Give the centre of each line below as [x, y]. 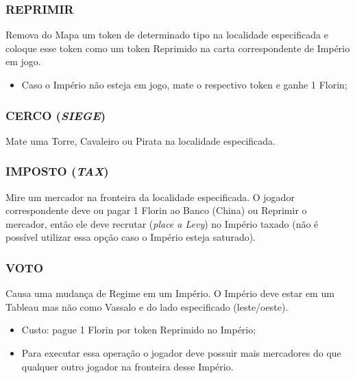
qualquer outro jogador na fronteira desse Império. [127, 366]
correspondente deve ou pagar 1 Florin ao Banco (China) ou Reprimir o [156, 210]
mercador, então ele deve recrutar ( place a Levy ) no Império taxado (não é [162, 223]
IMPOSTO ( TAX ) [57, 171]
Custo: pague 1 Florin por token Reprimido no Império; [139, 330]
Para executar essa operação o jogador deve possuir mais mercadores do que [181, 353]
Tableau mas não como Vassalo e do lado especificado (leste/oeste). [147, 306]
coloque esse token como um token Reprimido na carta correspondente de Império [178, 48]
